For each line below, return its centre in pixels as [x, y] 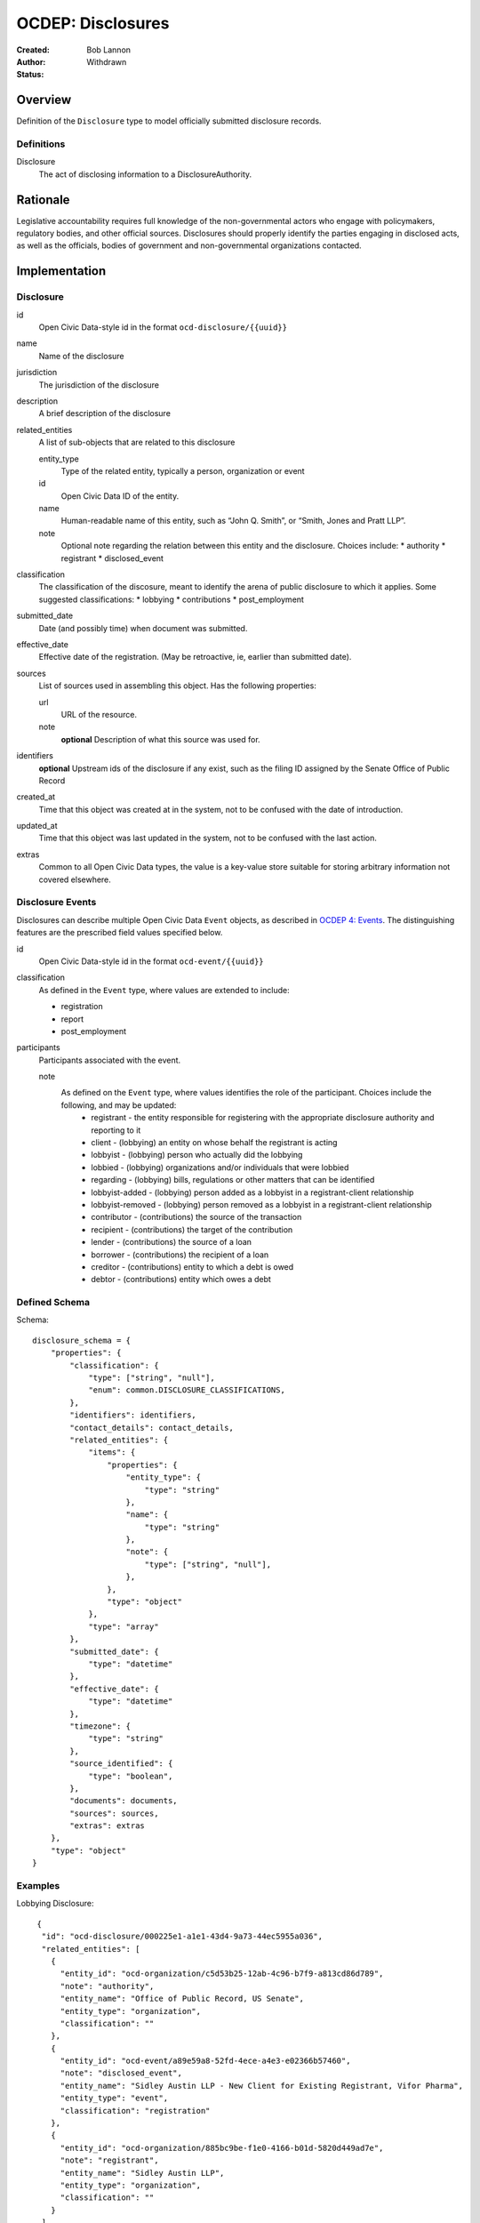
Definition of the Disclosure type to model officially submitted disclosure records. [169, 121]
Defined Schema [53, 1303]
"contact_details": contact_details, [152, 1428]
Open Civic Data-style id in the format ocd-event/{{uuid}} [151, 961]
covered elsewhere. [75, 879]
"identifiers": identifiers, [133, 1415]
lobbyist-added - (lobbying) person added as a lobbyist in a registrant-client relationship [252, 1192]
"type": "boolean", [131, 1776]
